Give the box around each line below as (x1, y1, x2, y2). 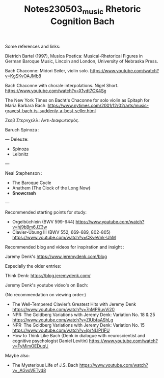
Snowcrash (12, 190, 36, 196)
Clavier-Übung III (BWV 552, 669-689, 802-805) (12, 229, 111, 235)
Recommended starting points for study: (5, 209, 87, 215)
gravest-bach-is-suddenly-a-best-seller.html (5, 107, 96, 114)
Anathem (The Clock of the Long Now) (12, 185, 91, 190)
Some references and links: (5, 43, 60, 49)
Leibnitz (12, 151, 28, 157)
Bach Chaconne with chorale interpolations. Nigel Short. (5, 82, 119, 88)
